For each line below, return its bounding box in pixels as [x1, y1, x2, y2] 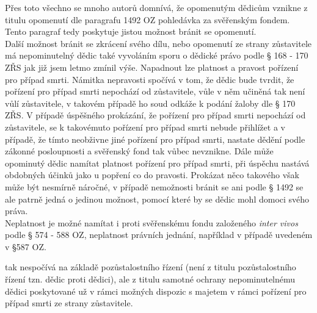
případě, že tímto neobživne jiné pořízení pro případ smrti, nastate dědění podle [5, 132, 305, 145]
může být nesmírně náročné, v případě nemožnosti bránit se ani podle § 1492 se [5, 180, 304, 193]
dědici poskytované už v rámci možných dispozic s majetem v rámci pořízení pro [5, 284, 307, 297]
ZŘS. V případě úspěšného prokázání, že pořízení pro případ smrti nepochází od [5, 109, 306, 121]
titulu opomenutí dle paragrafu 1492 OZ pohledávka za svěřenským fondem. [5, 13, 290, 26]
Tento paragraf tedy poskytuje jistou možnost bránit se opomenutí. [5, 25, 257, 38]
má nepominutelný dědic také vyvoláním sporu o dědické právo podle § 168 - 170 [5, 49, 308, 62]
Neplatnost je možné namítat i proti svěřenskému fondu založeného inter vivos [5, 216, 298, 229]
